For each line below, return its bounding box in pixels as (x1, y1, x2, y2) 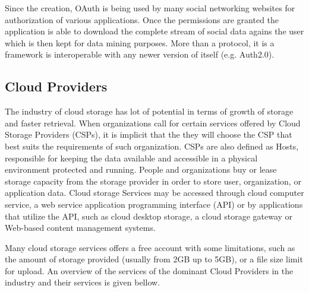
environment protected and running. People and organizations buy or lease (5, 163, 277, 176)
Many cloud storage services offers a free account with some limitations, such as (5, 241, 295, 253)
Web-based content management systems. (5, 221, 156, 234)
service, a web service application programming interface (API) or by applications (5, 198, 303, 210)
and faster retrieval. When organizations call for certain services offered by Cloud (5, 116, 301, 129)
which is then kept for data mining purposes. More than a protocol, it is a (5, 36, 275, 49)
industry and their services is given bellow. (5, 276, 160, 288)
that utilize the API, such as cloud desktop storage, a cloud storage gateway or (5, 210, 293, 222)
